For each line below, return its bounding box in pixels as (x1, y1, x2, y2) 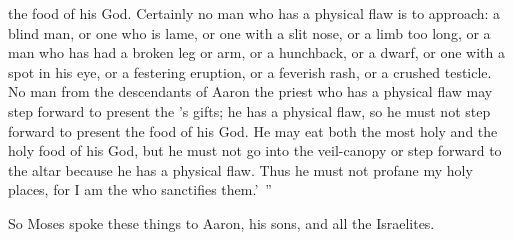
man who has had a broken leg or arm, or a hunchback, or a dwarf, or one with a (8, 42, 505, 63)
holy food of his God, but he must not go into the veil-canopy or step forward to (8, 140, 502, 161)
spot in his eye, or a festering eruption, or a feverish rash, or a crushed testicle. (8, 61, 492, 82)
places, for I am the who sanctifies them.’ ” (8, 179, 272, 200)
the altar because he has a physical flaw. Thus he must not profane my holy (8, 159, 473, 180)
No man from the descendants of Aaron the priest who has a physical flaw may (8, 81, 493, 102)
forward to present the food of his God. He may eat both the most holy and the (8, 120, 498, 141)
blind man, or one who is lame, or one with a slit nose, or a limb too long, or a (8, 22, 491, 43)
